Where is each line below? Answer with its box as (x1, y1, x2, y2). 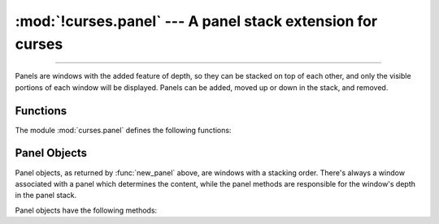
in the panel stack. (15, 191, 77, 200)
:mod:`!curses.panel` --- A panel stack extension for (15, 12, 378, 30)
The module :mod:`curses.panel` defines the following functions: (15, 125, 232, 135)
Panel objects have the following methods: (15, 205, 158, 215)
